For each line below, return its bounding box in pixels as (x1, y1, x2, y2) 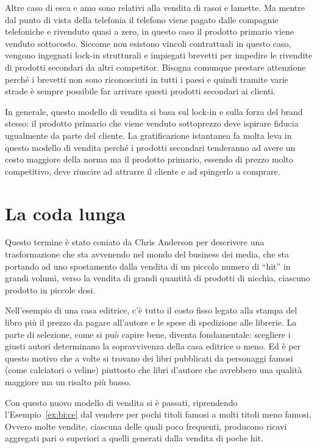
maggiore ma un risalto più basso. (5, 375, 132, 388)
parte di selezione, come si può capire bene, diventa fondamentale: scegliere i (5, 327, 291, 340)
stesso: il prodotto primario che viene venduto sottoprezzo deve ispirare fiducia (5, 117, 299, 130)
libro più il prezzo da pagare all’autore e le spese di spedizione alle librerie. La (5, 316, 297, 328)
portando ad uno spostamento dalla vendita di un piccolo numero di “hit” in (5, 259, 291, 272)
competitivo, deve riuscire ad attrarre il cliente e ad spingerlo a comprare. (5, 164, 280, 177)
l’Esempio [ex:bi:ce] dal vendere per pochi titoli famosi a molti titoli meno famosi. (5, 408, 312, 421)
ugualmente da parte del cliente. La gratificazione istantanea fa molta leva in (5, 128, 292, 141)
